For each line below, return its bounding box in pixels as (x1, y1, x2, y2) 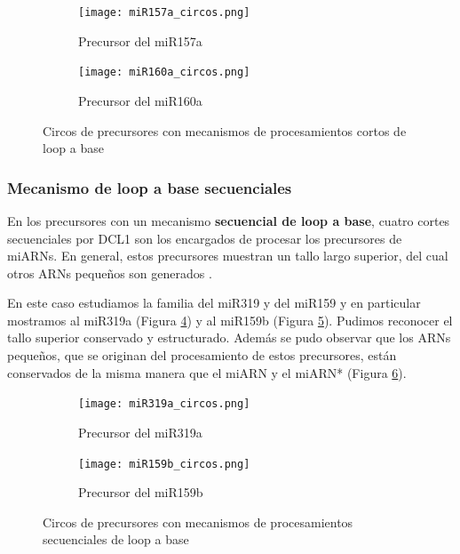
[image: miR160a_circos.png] (78, 66, 250, 79)
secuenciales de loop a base (43, 530, 189, 549)
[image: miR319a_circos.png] (78, 397, 250, 411)
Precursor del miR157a (78, 31, 202, 50)
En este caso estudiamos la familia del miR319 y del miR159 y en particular (7, 293, 421, 312)
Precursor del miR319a (78, 422, 202, 441)
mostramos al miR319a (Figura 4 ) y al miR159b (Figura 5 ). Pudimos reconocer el (7, 310, 453, 329)
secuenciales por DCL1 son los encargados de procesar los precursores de (7, 229, 402, 247)
